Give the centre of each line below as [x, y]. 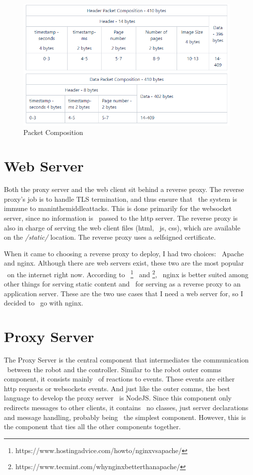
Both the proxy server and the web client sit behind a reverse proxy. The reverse [124, 189]
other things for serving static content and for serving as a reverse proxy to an [122, 284]
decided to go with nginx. [44, 303]
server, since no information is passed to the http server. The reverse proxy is [121, 218]
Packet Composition [53, 132]
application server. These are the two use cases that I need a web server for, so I [124, 293]
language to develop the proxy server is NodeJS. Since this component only [118, 398]
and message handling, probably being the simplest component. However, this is [125, 417]
